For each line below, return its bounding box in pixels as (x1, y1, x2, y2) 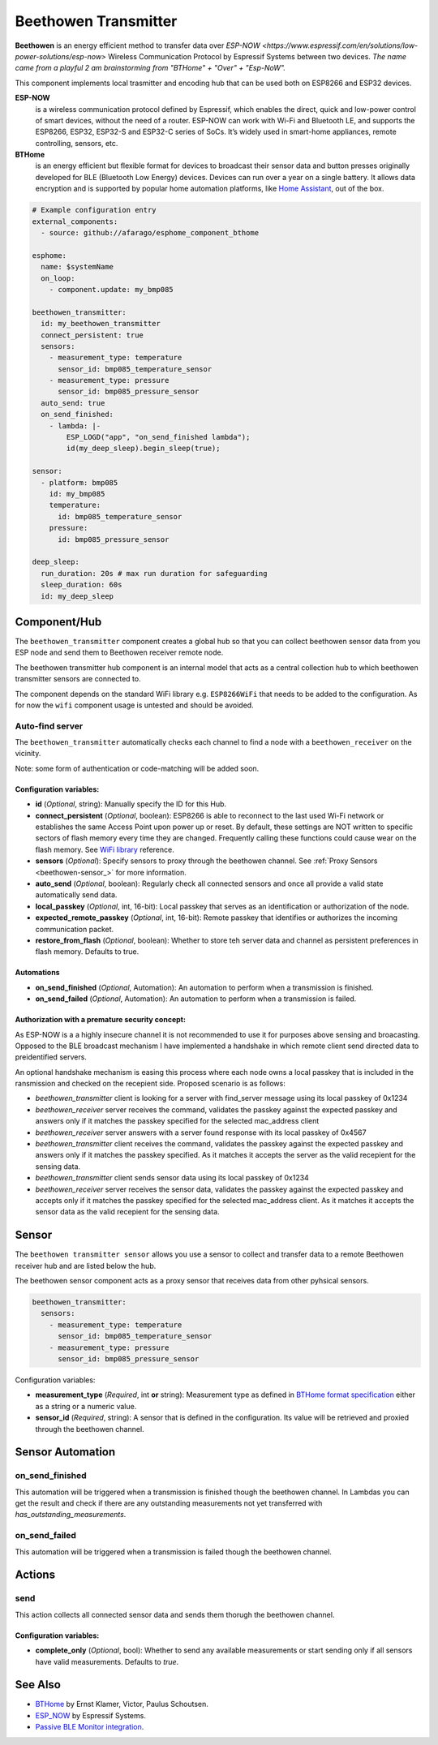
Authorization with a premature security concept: (15, 1015, 187, 1025)
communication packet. (35, 924, 114, 934)
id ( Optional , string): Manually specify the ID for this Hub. (35, 799, 227, 809)
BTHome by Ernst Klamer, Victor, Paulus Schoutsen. (35, 1700, 208, 1709)
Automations (15, 968, 60, 978)
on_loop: (41, 273, 75, 283)
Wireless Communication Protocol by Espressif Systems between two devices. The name (108, 51, 407, 61)
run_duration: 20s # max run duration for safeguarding (41, 569, 268, 578)
